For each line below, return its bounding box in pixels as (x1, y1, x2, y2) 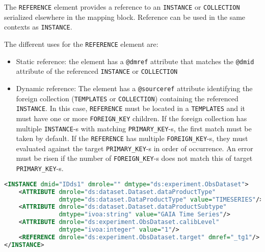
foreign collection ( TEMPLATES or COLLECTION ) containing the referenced (16, 93, 238, 103)
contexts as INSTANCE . (4, 21, 72, 32)
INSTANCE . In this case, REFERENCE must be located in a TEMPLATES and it (16, 103, 246, 114)
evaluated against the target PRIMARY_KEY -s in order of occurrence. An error (16, 143, 253, 153)
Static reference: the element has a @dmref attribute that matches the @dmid (16, 55, 254, 66)
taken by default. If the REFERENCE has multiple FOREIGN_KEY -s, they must (16, 133, 248, 144)
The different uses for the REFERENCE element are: (4, 38, 158, 49)
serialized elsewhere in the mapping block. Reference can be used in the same (4, 11, 246, 22)
